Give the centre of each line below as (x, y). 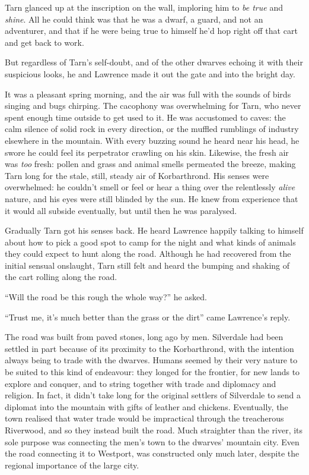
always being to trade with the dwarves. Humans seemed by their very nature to (151, 360)
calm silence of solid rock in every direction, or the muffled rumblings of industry (152, 129)
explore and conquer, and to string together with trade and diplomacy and (141, 383)
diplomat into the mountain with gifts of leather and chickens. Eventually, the (146, 406)
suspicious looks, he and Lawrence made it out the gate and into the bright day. (150, 73)
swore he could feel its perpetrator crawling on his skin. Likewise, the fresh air (147, 152)
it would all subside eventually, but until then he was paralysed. (121, 210)
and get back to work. (44, 42)
